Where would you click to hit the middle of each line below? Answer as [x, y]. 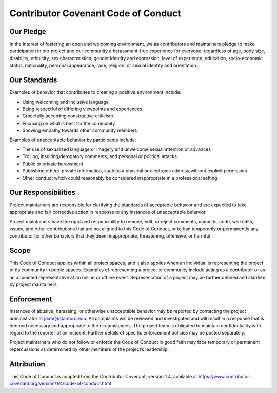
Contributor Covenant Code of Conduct [95, 13]
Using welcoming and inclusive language [66, 102]
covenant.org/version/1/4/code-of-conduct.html [60, 384]
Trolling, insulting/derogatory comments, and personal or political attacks [100, 156]
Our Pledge [28, 32]
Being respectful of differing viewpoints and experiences [82, 109]
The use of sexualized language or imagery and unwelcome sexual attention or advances [117, 149]
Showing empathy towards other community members [80, 130]
